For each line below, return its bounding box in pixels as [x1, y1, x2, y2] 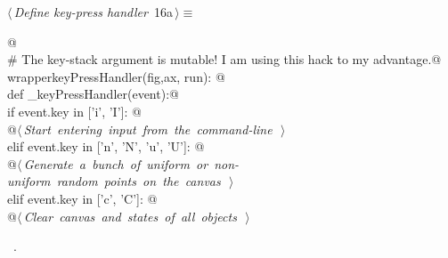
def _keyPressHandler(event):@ [7, 85, 179, 103]
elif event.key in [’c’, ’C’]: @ [7, 189, 158, 207]
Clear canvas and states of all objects [23, 206, 237, 225]
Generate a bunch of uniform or [23, 154, 208, 173]
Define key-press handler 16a [13, 3, 173, 20]
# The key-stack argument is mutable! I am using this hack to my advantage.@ [7, 50, 442, 69]
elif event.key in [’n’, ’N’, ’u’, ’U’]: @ [7, 137, 205, 156]
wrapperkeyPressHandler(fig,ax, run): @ [7, 67, 225, 85]
